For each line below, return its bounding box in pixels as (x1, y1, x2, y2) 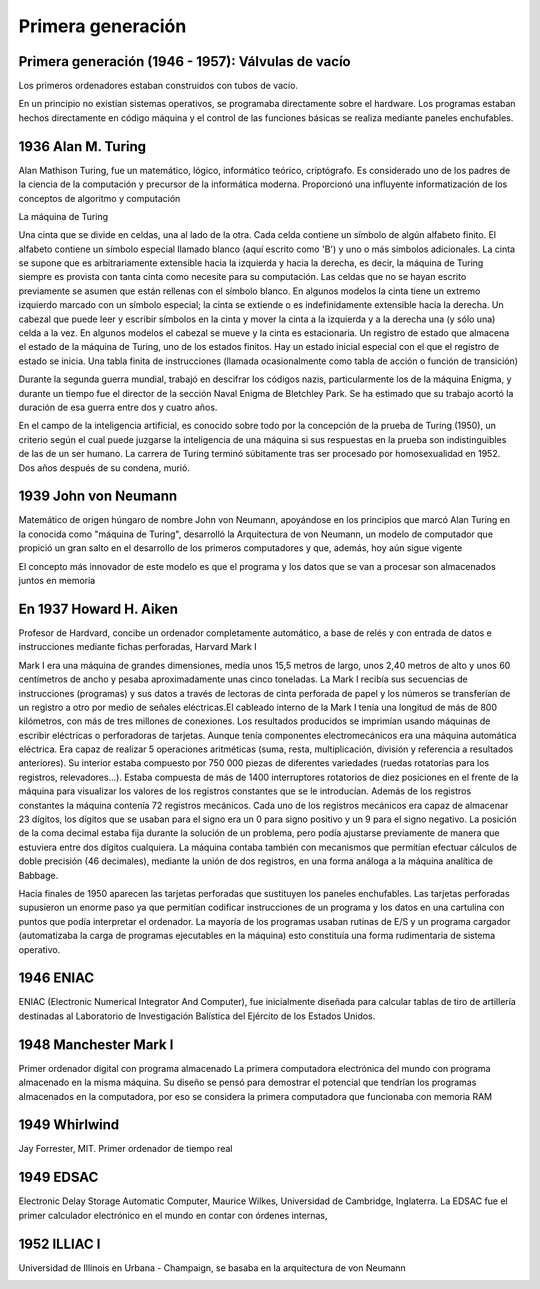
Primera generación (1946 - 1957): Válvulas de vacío (18, 53, 351, 70)
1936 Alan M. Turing (18, 138, 147, 155)
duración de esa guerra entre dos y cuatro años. (18, 401, 218, 413)
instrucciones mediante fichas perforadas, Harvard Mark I (18, 641, 257, 653)
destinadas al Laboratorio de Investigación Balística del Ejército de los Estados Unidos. (18, 1010, 376, 1022)
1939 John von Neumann (18, 488, 178, 505)
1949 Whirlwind (18, 1116, 120, 1134)
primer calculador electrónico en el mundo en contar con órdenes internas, (18, 1209, 328, 1221)
